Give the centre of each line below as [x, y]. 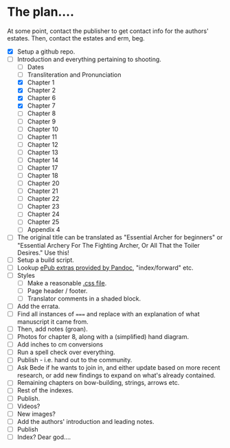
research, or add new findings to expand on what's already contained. [116, 375]
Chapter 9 [42, 121]
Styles [26, 275]
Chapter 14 [43, 160]
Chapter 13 [43, 152]
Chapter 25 [43, 222]
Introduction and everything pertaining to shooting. [89, 59]
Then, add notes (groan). [52, 329]
